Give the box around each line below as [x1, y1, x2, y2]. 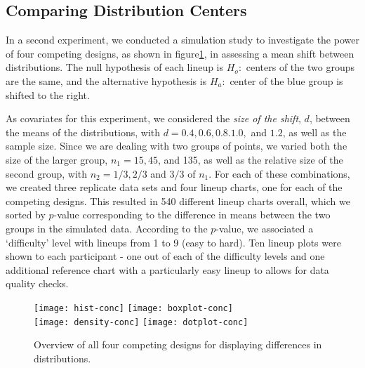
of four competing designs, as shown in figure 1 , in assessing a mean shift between [6, 46, 354, 60]
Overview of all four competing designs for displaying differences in [34, 337, 322, 352]
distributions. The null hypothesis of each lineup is [6, 60, 224, 74]
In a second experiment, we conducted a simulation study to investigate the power [6, 32, 359, 47]
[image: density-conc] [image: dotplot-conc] [34, 317, 248, 327]
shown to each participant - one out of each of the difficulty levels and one [6, 249, 325, 263]
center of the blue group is [230, 73, 343, 88]
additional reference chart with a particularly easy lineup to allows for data [6, 262, 329, 277]
